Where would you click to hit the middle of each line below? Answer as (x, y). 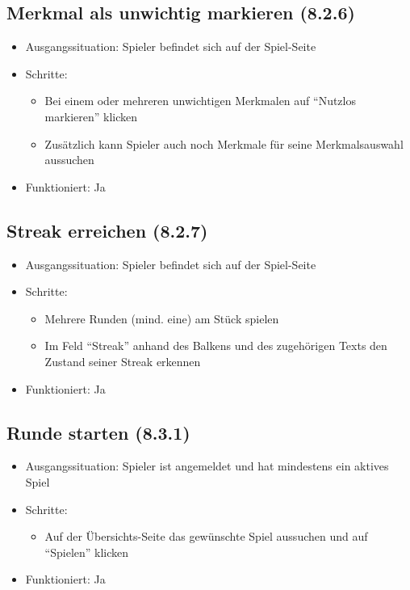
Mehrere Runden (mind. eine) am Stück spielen (162, 318)
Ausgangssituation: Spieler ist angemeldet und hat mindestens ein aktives (207, 466)
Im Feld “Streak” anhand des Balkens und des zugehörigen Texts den (216, 346)
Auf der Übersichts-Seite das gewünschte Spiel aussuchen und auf (206, 536)
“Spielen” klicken (87, 552)
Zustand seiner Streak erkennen (123, 361)
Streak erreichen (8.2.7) (107, 230)
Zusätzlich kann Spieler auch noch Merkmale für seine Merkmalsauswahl (224, 143)
